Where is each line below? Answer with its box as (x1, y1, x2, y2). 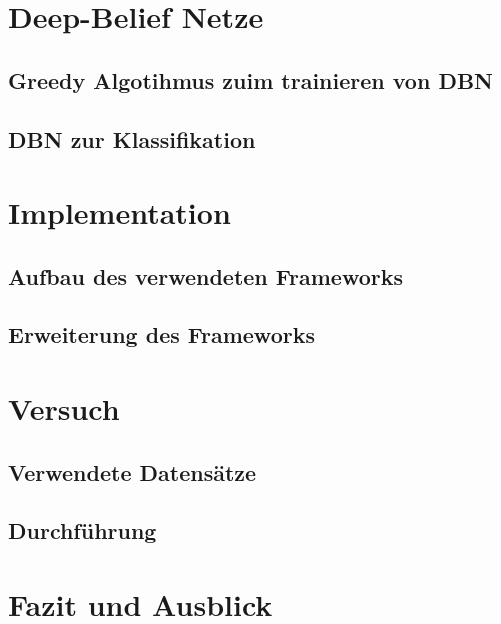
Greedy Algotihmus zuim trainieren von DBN (8, 64, 493, 95)
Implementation (8, 192, 231, 233)
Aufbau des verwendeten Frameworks (8, 260, 403, 291)
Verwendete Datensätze (8, 456, 257, 487)
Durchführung (8, 515, 157, 546)
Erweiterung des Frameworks (8, 319, 315, 350)
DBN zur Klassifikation (8, 123, 256, 154)
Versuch (8, 388, 120, 429)
